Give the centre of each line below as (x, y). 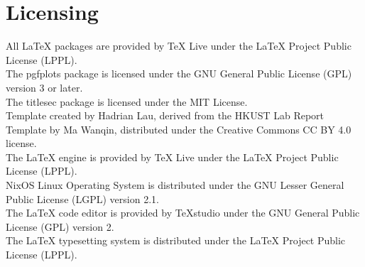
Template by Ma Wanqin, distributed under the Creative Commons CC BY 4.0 (179, 129)
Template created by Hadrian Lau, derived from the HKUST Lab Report (165, 115)
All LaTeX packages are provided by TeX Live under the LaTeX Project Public (179, 46)
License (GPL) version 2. (60, 226)
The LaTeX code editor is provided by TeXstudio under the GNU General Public (183, 213)
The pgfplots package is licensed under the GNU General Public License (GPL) (179, 73)
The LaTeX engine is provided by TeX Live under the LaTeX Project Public (172, 157)
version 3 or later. (44, 87)
